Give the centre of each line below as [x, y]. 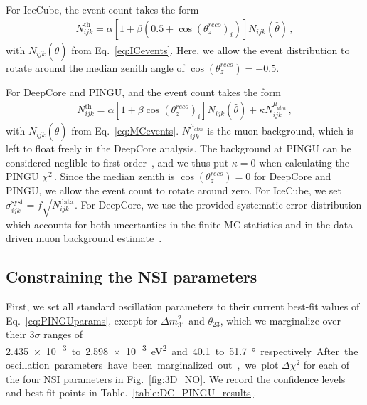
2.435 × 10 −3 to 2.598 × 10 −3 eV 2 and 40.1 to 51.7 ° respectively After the [182, 349]
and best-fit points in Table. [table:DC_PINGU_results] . [131, 393]
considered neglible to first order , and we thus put [117, 162]
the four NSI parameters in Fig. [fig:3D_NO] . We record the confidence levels [176, 378]
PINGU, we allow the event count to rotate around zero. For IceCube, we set [174, 190]
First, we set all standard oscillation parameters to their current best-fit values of [183, 306]
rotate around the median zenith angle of [95, 67]
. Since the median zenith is [115, 176]
